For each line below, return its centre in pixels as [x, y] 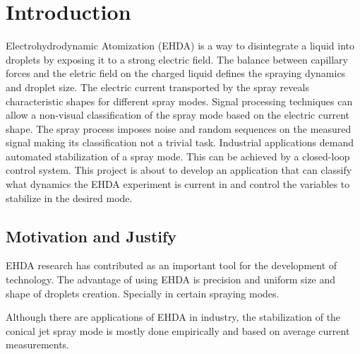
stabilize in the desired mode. [69, 197]
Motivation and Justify [91, 236]
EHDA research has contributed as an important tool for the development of [172, 265]
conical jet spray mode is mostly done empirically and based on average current [178, 330]
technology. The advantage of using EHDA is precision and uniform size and [171, 279]
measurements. [38, 344]
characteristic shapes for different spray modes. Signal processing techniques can [179, 101]
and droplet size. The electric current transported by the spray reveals [157, 87]
